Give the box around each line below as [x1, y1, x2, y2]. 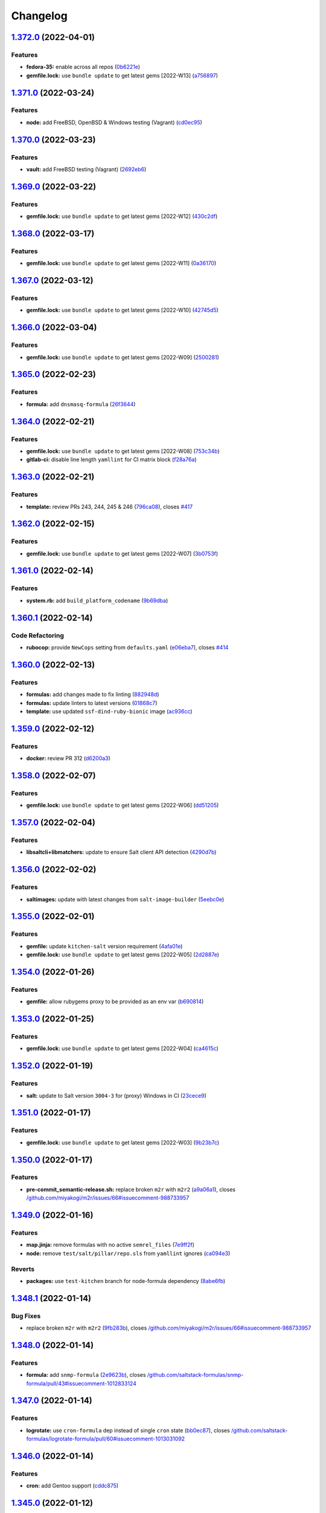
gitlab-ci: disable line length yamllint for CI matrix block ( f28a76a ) [26, 456, 197, 463]
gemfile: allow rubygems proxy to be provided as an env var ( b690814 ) [26, 998, 204, 1005]
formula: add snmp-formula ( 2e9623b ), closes [26, 1371, 146, 1379]
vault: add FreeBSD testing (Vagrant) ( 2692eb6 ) [26, 166, 147, 173]
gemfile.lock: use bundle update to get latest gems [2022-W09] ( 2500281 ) [26, 353, 220, 361]
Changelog [11, 9, 68, 22]
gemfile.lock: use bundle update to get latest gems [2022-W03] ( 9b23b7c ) [26, 1138, 220, 1146]
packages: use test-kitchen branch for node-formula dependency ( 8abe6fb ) [26, 1277, 226, 1284]
